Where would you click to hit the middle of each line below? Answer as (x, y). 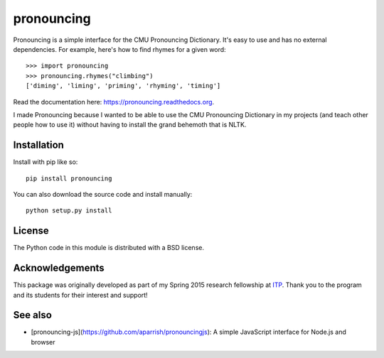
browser (43, 342)
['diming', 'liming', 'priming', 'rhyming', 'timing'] (123, 86)
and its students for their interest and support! (81, 295)
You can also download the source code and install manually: (103, 194)
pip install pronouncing (69, 178)
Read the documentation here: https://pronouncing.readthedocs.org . (114, 102)
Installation (38, 145)
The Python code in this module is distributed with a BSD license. (108, 248)
